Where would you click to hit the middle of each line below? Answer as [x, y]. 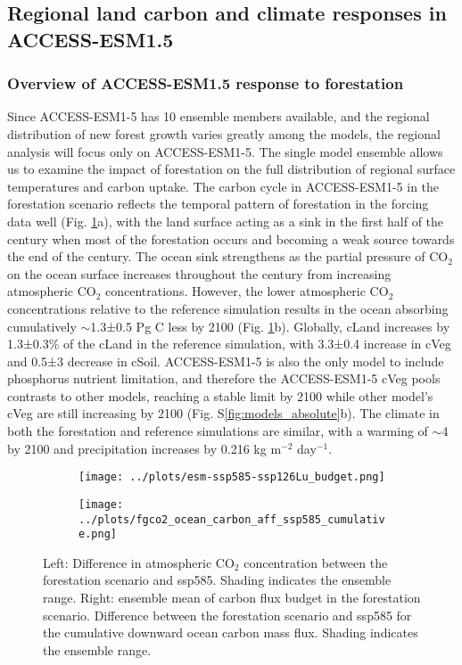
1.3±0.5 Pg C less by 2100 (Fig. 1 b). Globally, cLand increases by [270, 326]
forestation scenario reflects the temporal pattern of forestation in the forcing [218, 204]
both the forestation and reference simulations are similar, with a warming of [218, 431]
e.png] [98, 534]
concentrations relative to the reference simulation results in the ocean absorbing [228, 308]
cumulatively [42, 326]
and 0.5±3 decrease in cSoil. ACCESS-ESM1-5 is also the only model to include [226, 361]
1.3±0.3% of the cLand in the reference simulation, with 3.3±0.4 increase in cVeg [229, 344]
